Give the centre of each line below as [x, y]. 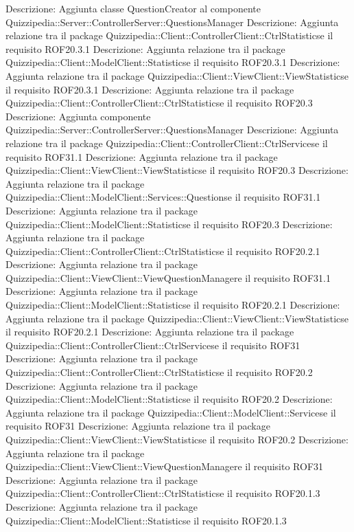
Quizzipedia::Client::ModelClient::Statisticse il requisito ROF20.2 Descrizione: [169, 399]
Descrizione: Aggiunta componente [78, 116]
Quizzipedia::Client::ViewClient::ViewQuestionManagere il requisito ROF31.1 [168, 277]
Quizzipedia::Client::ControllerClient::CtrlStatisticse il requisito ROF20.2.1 [163, 251]
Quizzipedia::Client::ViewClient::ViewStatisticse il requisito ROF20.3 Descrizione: [177, 170]
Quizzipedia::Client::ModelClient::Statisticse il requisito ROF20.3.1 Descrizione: [173, 62]
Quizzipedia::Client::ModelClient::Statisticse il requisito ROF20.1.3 [146, 520]
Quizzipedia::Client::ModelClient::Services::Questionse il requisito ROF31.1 [163, 197]
